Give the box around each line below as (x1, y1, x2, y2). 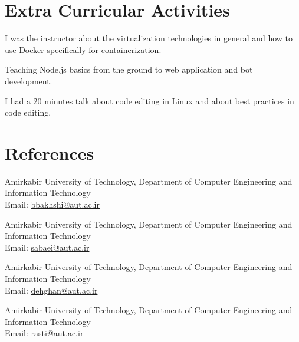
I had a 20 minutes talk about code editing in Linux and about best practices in (5, 94, 294, 107)
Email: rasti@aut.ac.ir (5, 327, 84, 339)
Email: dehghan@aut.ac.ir (5, 284, 98, 296)
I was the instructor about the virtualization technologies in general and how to (5, 32, 293, 44)
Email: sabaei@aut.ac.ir (5, 241, 90, 253)
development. (5, 74, 52, 87)
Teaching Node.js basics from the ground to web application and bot (5, 63, 253, 75)
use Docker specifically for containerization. (5, 43, 162, 55)
